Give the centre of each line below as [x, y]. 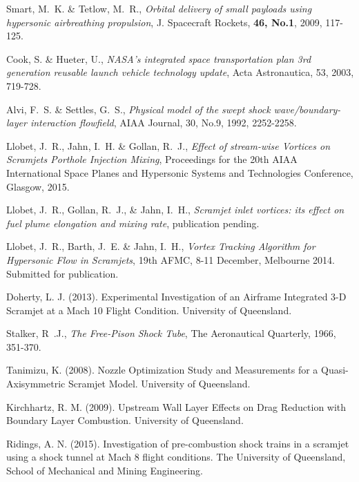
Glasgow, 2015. [38, 186]
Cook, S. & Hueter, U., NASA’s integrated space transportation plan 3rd [159, 58]
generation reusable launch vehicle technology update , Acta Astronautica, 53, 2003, [180, 72]
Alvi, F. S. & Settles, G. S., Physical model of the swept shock [138, 109]
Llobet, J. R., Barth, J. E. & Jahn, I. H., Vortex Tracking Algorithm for [161, 246]
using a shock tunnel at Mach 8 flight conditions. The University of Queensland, [176, 457]
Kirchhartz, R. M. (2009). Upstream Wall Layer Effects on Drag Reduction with [176, 406]
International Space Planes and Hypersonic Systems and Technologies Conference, [180, 172]
